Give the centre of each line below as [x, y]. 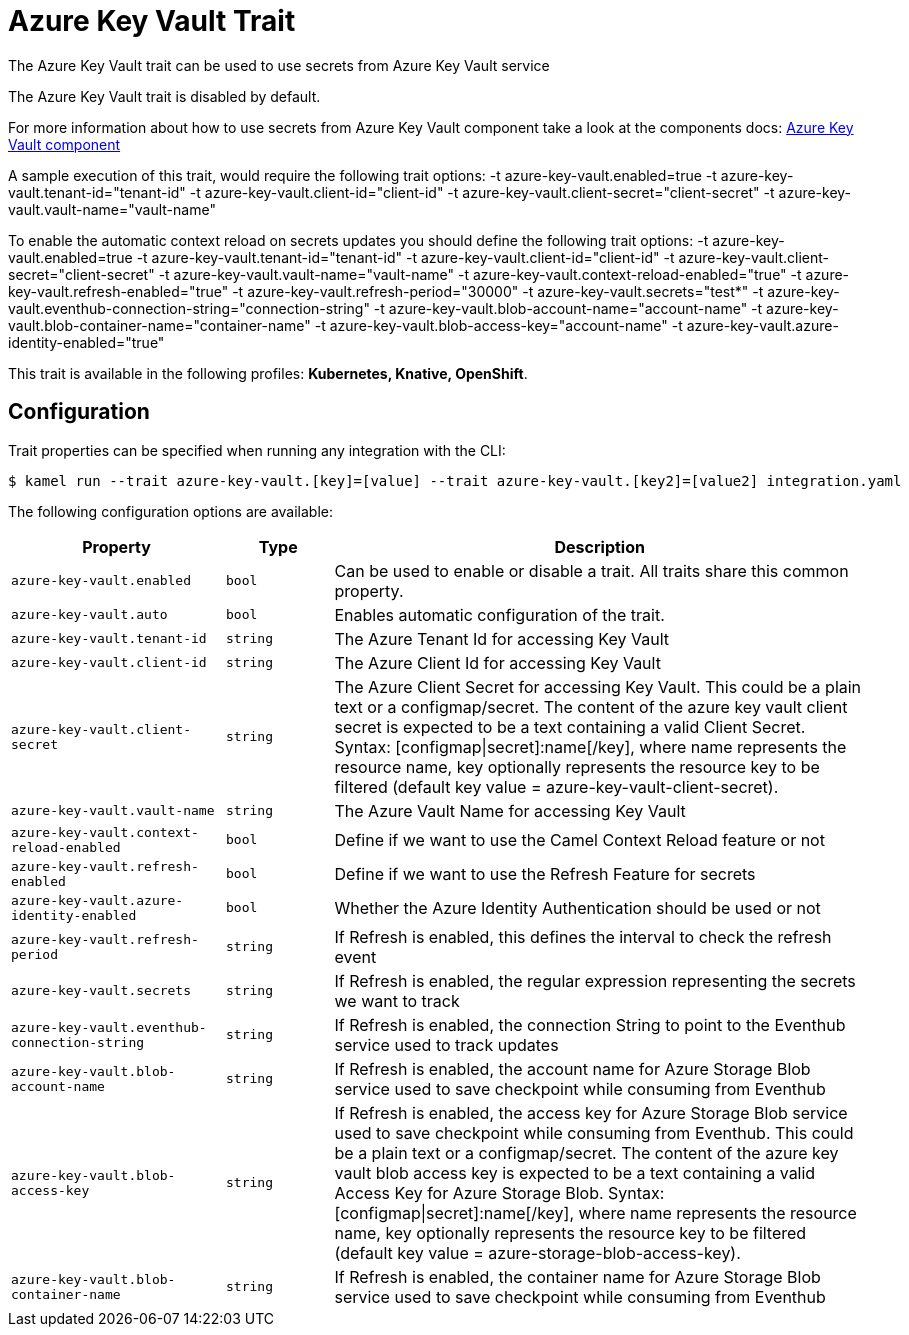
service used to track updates [446, 1044]
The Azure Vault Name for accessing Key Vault [510, 810]
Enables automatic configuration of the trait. [499, 614]
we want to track [397, 1000]
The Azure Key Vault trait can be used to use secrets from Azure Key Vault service [279, 65]
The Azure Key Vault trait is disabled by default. [164, 96]
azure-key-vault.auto [89, 615]
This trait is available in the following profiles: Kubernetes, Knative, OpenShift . [268, 373]
